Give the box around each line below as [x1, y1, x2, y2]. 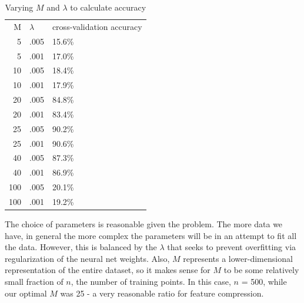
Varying [5, 1, 34, 13]
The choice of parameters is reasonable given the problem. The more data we [5, 218, 283, 230]
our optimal [5, 287, 47, 299]
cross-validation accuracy [52, 20, 142, 32]
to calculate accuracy [70, 1, 146, 13]
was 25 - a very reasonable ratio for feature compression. [60, 287, 264, 299]
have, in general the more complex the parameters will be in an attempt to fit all [5, 229, 297, 241]
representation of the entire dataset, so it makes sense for [5, 264, 211, 276]
